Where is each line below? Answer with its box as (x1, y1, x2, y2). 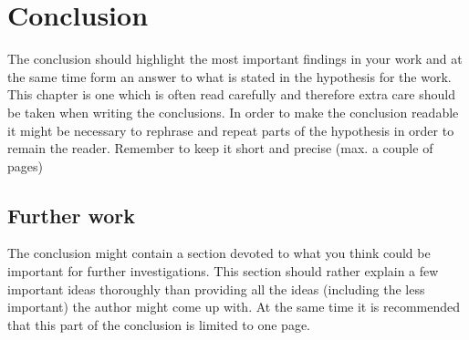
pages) (7, 156, 43, 175)
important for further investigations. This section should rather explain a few (7, 262, 439, 281)
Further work (7, 201, 135, 229)
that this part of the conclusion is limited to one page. (7, 314, 310, 334)
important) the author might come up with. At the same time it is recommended (7, 297, 461, 316)
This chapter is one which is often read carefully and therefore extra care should (7, 85, 455, 104)
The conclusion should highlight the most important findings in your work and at (7, 49, 463, 68)
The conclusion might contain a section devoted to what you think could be (7, 243, 431, 263)
